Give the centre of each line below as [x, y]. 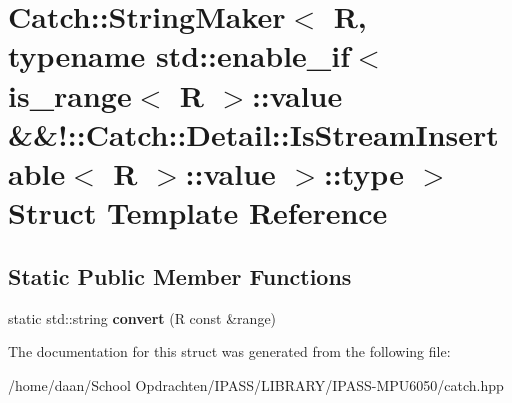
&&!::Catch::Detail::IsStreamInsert [253, 133]
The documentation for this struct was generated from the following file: [229, 351]
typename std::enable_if [179, 55]
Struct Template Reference [198, 212]
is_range [70, 94]
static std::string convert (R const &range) [142, 317]
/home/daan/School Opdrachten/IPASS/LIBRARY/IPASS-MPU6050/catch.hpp [256, 384]
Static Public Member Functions [180, 275]
